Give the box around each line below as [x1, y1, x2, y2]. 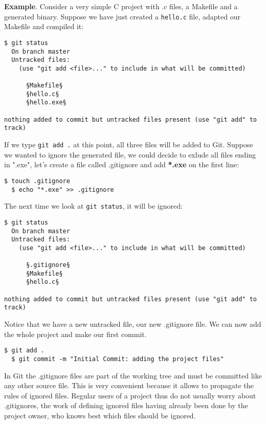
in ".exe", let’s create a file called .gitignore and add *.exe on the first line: [4, 159, 239, 170]
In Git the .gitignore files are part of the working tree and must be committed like [4, 370, 262, 381]
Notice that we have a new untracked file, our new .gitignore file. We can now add [4, 319, 261, 329]
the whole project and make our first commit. [4, 328, 147, 339]
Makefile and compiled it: [4, 21, 84, 32]
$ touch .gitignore [4, 177, 70, 185]
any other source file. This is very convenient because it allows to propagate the [4, 380, 254, 391]
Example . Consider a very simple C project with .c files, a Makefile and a [4, 1, 238, 11]
